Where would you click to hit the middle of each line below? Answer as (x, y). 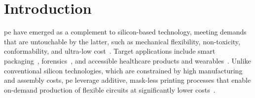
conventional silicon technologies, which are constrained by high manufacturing (123, 70)
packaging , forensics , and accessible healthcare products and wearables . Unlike (127, 60)
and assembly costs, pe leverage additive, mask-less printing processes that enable (127, 80)
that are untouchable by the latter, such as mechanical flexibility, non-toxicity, (122, 41)
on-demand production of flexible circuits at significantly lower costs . (110, 89)
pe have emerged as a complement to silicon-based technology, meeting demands (125, 32)
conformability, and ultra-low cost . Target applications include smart (110, 51)
